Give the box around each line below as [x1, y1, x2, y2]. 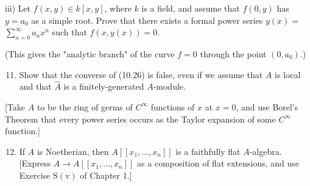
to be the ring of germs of [37, 100, 133, 113]
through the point [200, 47, 267, 60]
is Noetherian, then [37, 145, 109, 157]
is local [274, 68, 301, 80]
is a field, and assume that [141, 2, 240, 14]
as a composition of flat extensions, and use [137, 157, 300, 170]
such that [52, 26, 87, 38]
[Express [19, 157, 51, 170]
